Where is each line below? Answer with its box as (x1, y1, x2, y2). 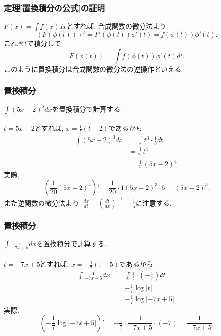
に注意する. (135, 197, 172, 208)
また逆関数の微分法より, (4, 197, 81, 208)
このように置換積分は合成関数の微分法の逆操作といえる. (4, 63, 183, 74)
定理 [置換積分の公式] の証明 (4, 1, 105, 14)
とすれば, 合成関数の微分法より (66, 21, 166, 31)
